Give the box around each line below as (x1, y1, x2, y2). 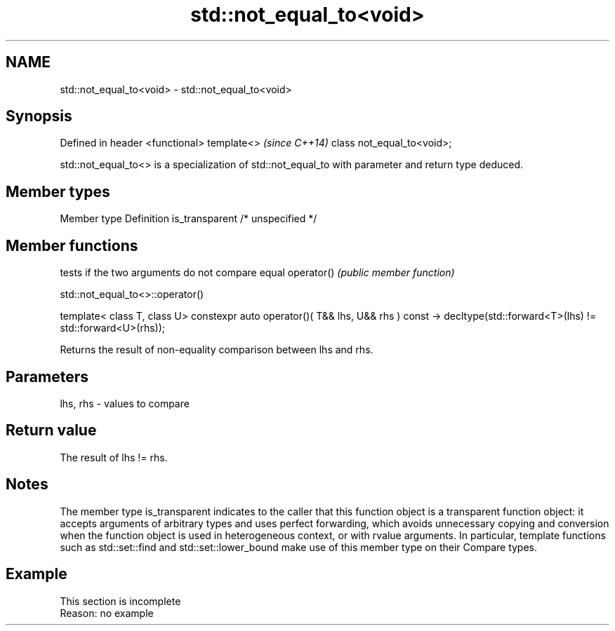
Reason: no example (60, 606, 154, 619)
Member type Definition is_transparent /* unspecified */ (60, 212, 317, 225)
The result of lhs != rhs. (60, 451, 168, 463)
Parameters (6, 367, 88, 386)
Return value (6, 421, 97, 440)
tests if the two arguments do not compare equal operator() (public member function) (60, 266, 455, 279)
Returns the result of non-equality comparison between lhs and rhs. (60, 344, 373, 356)
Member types (6, 182, 110, 201)
